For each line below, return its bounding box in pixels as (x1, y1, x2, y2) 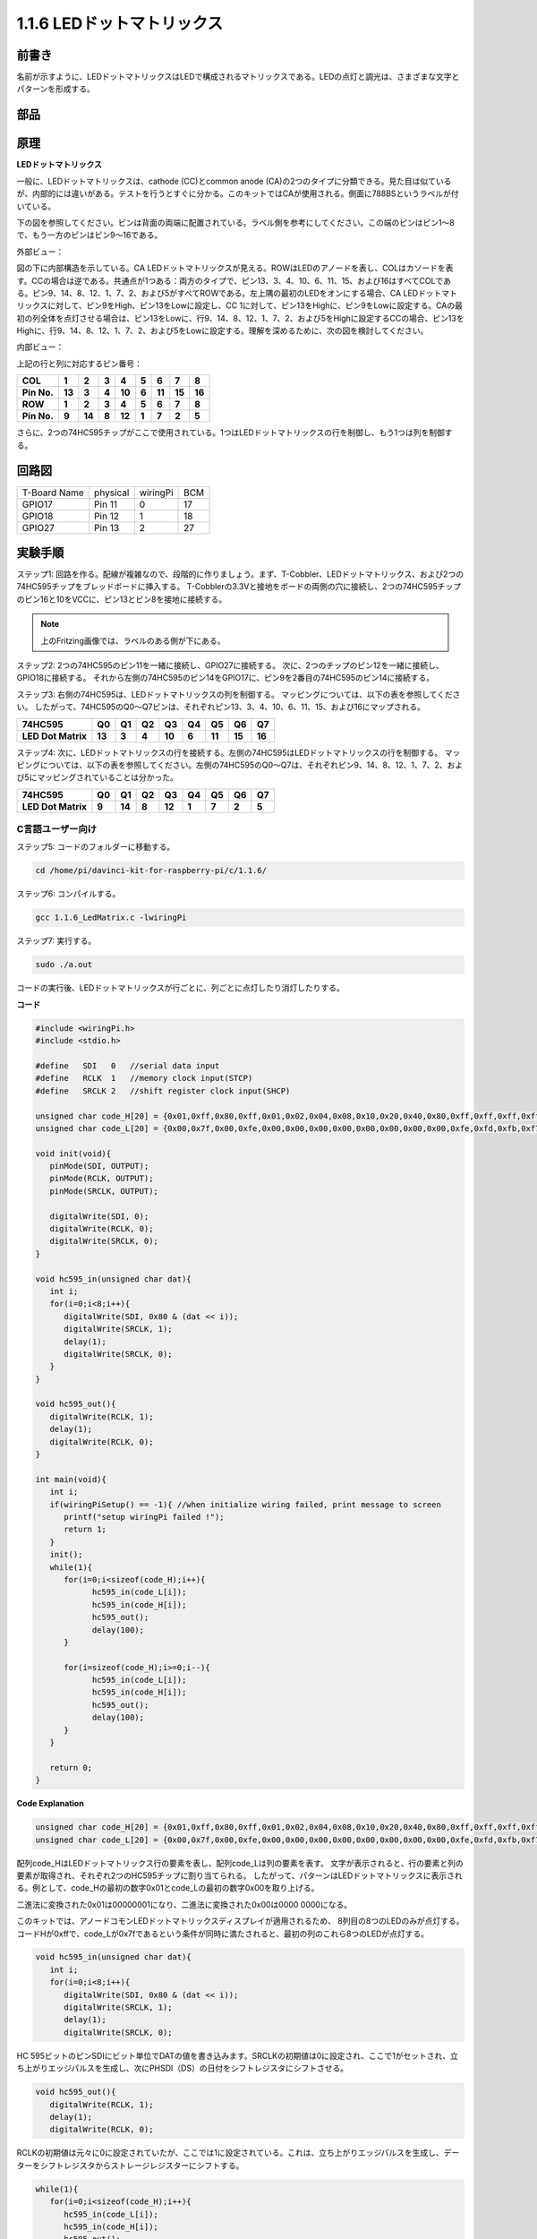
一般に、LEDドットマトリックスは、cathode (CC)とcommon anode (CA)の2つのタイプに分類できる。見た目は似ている (16, 176, 452, 186)
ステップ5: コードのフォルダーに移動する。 (16, 842, 175, 853)
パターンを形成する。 (16, 83, 96, 94)
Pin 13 (94, 521, 120, 534)
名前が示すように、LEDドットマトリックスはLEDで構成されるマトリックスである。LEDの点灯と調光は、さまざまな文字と (16, 72, 460, 82)
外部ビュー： (16, 246, 64, 257)
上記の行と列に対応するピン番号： (16, 358, 142, 369)
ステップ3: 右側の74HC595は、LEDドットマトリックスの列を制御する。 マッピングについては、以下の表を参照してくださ (16, 689, 461, 699)
